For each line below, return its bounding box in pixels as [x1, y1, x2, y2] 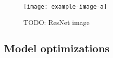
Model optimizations [4, 40, 110, 55]
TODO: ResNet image [23, 17, 90, 27]
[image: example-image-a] [23, 3, 107, 10]
